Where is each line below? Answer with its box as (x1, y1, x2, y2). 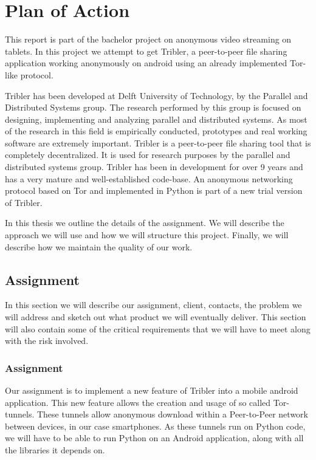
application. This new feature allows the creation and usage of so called (5, 396, 271, 408)
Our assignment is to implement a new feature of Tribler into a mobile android (5, 384, 298, 397)
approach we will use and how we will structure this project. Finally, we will (5, 228, 289, 241)
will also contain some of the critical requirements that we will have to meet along (5, 322, 311, 335)
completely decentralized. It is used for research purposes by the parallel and (5, 148, 290, 161)
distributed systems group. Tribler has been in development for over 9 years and (5, 160, 303, 173)
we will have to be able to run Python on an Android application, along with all (5, 431, 304, 444)
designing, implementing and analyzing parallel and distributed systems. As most (5, 112, 307, 125)
